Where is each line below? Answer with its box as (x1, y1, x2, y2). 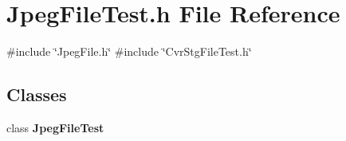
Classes (6, 82, 67, 107)
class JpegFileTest (6, 119, 104, 135)
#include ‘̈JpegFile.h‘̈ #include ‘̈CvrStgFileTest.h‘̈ (6, 43, 252, 60)
